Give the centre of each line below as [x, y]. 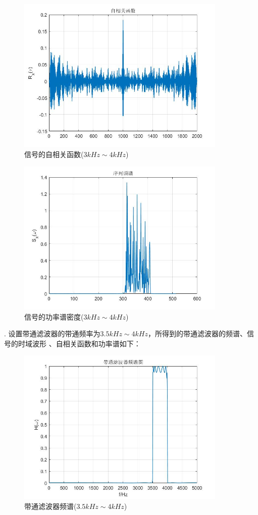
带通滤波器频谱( [50, 506]
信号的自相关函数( [54, 154]
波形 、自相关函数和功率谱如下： [86, 343]
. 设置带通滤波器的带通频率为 [52, 333]
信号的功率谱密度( [54, 316]
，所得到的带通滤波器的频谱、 [197, 333]
